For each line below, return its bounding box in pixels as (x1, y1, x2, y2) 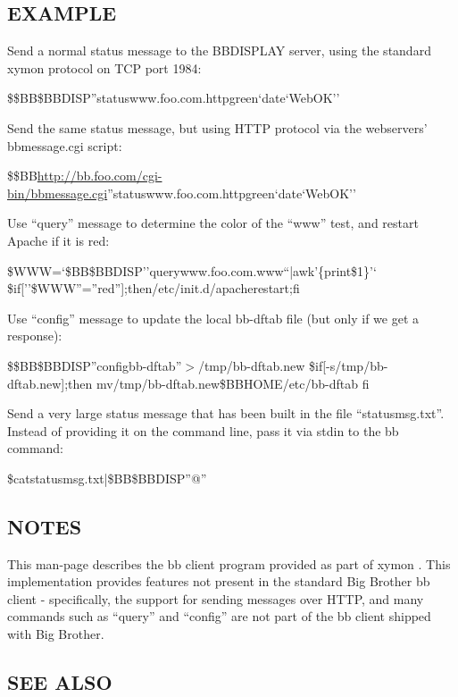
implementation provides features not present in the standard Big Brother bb (7, 572, 430, 591)
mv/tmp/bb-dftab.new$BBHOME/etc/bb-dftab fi (96, 374, 370, 392)
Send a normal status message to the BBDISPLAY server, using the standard (7, 41, 431, 60)
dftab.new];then (7, 374, 93, 392)
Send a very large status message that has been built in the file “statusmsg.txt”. (7, 404, 445, 423)
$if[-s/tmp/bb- (308, 356, 388, 374)
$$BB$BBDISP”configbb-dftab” (7, 356, 182, 374)
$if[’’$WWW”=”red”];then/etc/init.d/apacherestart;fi (7, 279, 300, 298)
